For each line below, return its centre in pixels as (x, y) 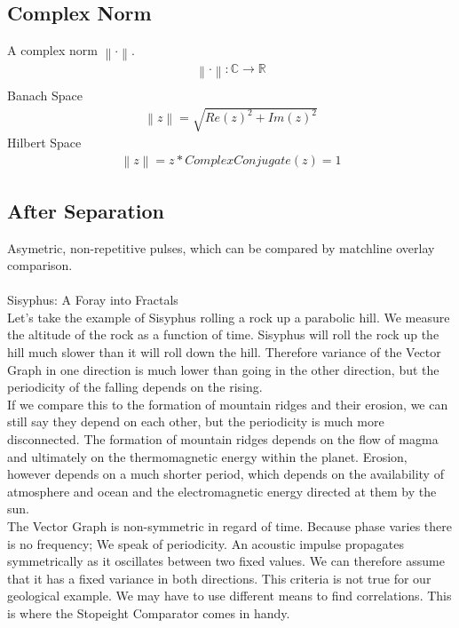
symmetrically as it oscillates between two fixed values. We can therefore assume (226, 561)
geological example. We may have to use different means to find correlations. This (229, 596)
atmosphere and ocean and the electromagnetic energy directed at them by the (222, 491)
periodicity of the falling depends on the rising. (135, 387)
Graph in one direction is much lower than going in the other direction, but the (223, 369)
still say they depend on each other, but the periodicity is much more (196, 421)
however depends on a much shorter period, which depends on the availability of (226, 474)
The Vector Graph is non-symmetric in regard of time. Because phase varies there (230, 526)
